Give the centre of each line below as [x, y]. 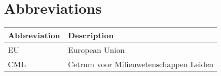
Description [91, 35]
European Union [96, 50]
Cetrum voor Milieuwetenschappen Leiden [141, 64]
